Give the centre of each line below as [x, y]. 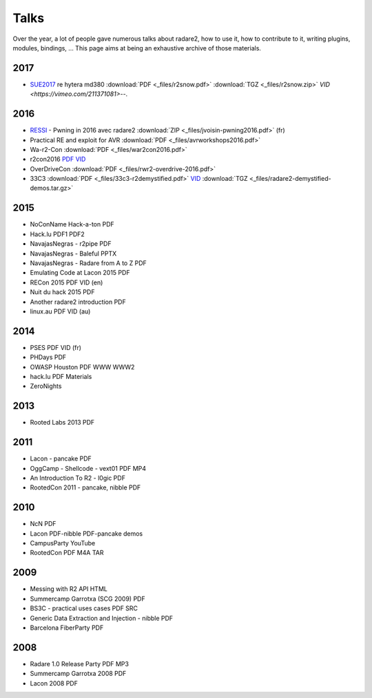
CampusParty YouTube [63, 543]
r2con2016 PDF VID [58, 159]
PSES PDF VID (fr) [56, 347]
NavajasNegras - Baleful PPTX [73, 253]
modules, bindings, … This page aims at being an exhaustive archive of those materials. [137, 48]
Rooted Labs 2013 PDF [62, 423]
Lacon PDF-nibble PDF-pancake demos [86, 533]
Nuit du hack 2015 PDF [62, 292]
